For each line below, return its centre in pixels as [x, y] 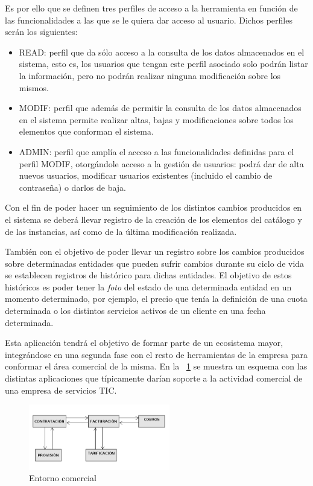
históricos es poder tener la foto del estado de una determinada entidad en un [148, 286]
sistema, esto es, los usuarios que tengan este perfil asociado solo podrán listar [163, 64]
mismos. [34, 87]
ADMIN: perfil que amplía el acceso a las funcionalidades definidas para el [156, 151]
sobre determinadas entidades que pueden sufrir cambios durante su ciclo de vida [155, 263]
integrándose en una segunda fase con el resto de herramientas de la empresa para [156, 354]
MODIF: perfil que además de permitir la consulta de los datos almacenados [160, 108]
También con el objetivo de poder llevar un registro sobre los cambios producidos [155, 251]
